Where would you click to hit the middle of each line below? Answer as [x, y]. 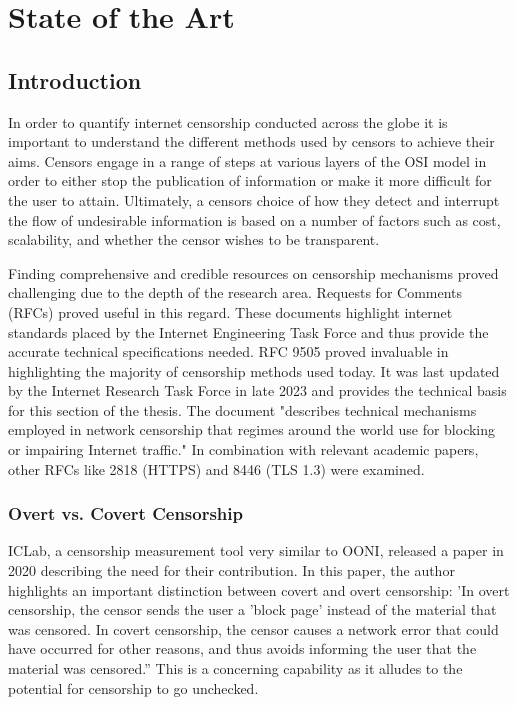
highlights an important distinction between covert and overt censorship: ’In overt [259, 589]
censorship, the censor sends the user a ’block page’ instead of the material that [252, 609]
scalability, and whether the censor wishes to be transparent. [194, 239]
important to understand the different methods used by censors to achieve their [251, 141]
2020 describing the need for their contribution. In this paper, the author [231, 570]
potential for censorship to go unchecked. [133, 687]
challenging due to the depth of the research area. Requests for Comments [235, 292]
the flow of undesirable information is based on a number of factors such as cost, [254, 219]
